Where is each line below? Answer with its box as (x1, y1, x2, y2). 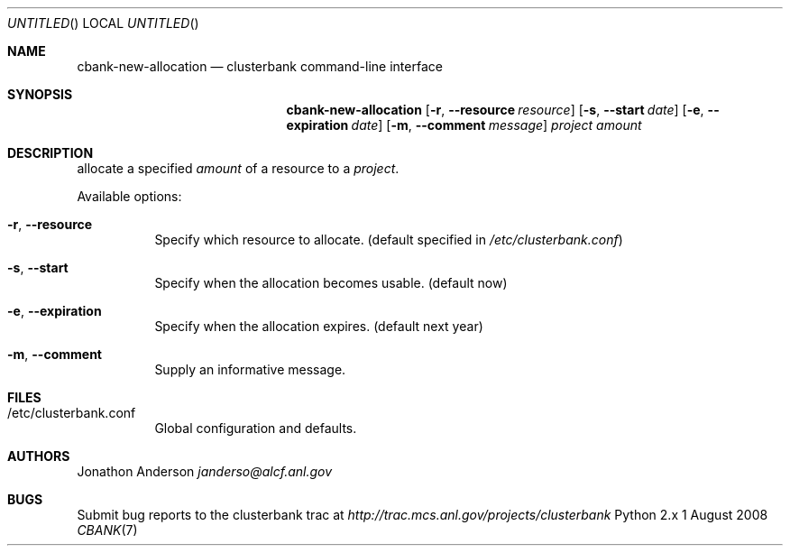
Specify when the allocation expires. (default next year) (154, 318, 483, 334)
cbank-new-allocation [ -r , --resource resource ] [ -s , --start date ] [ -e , (286, 102, 704, 117)
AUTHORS (7, 448, 70, 464)
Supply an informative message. (154, 362, 346, 377)
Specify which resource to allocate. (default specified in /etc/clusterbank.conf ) (154, 232, 623, 247)
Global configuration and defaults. (154, 420, 357, 436)
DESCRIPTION (7, 145, 94, 161)
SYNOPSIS (7, 87, 73, 102)
